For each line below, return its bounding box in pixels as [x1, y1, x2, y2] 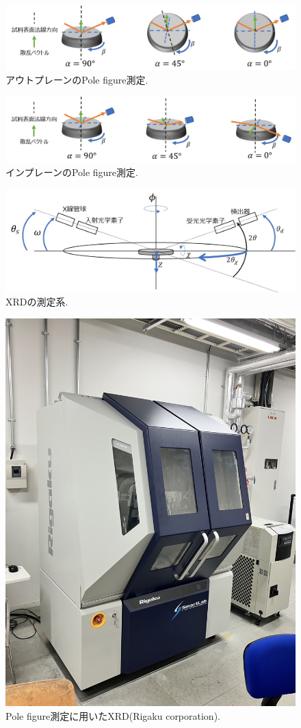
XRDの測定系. [5, 294, 68, 309]
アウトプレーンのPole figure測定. [5, 73, 148, 86]
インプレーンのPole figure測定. [5, 165, 138, 179]
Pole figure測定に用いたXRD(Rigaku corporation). [5, 708, 220, 723]
